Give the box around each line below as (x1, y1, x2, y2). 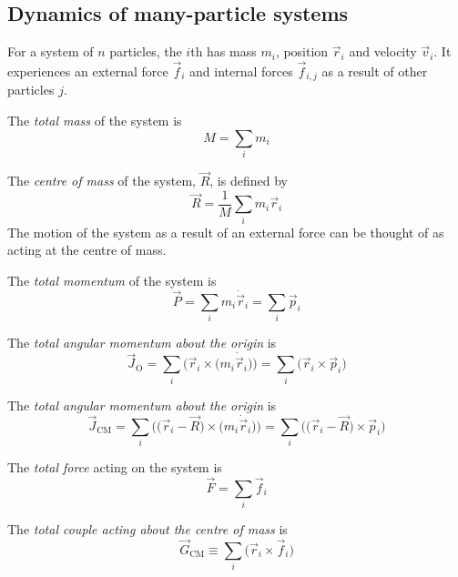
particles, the (109, 42, 182, 61)
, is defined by (209, 171, 288, 190)
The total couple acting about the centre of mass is (7, 520, 288, 538)
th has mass (190, 42, 257, 61)
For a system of (7, 42, 94, 61)
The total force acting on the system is (7, 457, 222, 476)
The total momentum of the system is (7, 270, 217, 289)
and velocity (349, 42, 417, 61)
